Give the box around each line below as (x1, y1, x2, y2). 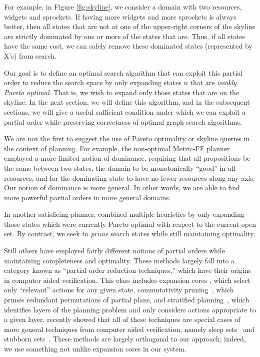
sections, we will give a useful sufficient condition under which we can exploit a (4, 106, 246, 117)
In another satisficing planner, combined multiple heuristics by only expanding (4, 209, 244, 219)
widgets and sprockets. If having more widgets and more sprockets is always (4, 11, 236, 22)
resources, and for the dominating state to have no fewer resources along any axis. (4, 172, 255, 183)
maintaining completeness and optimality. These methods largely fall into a (4, 255, 234, 265)
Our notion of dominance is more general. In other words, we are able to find (4, 182, 240, 193)
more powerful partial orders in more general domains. (4, 192, 171, 202)
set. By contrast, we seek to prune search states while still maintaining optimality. (4, 228, 255, 239)
